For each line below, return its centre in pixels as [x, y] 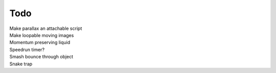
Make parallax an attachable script [46, 28]
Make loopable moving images [42, 35]
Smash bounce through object [41, 57]
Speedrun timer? [27, 49]
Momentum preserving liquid [40, 43]
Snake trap [21, 64]
